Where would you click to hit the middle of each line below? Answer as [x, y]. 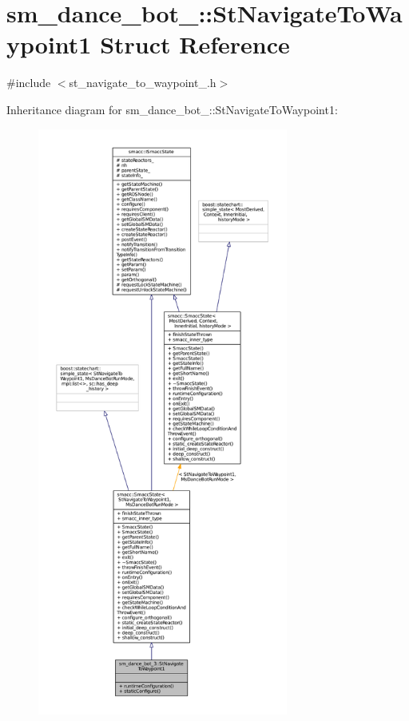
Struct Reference [195, 44]
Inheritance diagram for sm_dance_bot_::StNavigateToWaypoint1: [172, 109]
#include [29, 83]
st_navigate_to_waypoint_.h [143, 83]
